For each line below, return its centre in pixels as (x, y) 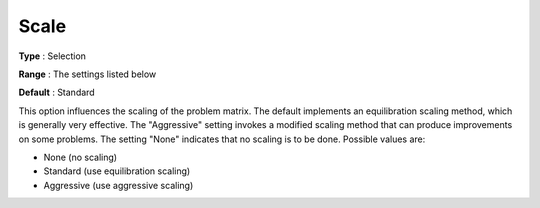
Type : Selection (52, 56)
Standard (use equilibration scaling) (117, 171)
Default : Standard (56, 92)
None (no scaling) (80, 157)
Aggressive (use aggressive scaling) (118, 185)
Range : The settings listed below (87, 74)
